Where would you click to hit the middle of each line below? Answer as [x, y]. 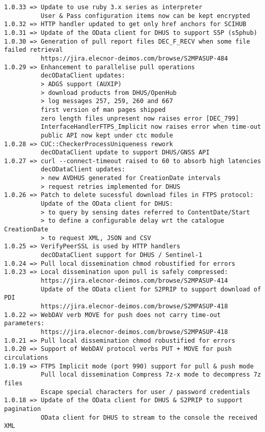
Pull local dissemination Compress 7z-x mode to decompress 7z [151, 375]
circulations [26, 357]
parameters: [24, 323]
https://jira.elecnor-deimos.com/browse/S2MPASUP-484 [134, 58]
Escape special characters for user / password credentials [145, 392]
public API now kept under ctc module [107, 135]
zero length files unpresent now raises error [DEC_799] [140, 118]
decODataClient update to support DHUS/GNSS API [125, 153]
